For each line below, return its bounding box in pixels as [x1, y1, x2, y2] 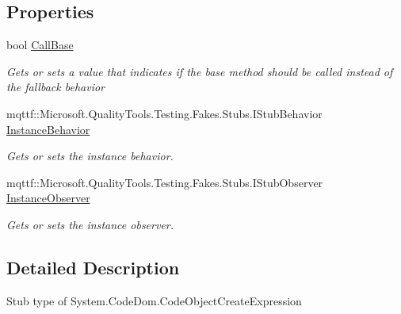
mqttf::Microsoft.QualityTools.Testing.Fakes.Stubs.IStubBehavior [6, 105, 323, 121]
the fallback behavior [6, 78, 105, 95]
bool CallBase [6, 36, 74, 53]
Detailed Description [6, 255, 180, 279]
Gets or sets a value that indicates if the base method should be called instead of [6, 63, 393, 79]
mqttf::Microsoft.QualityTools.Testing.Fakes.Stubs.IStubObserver [6, 174, 323, 190]
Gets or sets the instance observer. [6, 216, 174, 232]
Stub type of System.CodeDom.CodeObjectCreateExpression [6, 292, 302, 308]
